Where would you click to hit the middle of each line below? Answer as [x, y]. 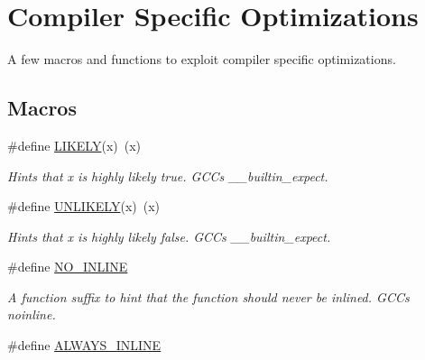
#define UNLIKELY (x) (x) [84, 206]
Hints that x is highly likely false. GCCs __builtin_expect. [169, 236]
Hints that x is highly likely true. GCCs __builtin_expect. [168, 175]
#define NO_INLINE [68, 267]
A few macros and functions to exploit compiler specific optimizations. [202, 59]
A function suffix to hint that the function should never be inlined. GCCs [208, 296]
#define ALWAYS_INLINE [84, 345]
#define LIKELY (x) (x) [74, 145]
